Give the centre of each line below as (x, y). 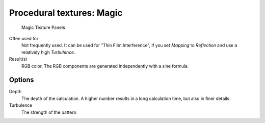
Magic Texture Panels (43, 27)
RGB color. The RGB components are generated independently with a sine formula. (105, 66)
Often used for (24, 38)
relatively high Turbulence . (48, 52)
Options (22, 80)
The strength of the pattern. (50, 112)
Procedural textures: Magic (66, 13)
